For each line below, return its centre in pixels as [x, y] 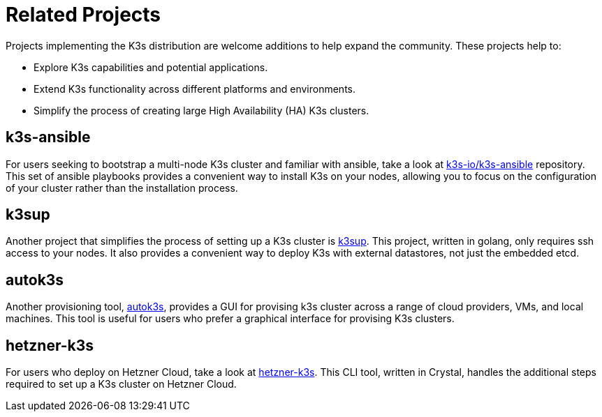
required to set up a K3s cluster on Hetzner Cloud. [121, 384]
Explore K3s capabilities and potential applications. [151, 67]
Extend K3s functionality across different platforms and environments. [195, 89]
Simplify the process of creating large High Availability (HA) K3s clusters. [201, 110]
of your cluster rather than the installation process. [122, 188]
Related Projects [83, 15]
